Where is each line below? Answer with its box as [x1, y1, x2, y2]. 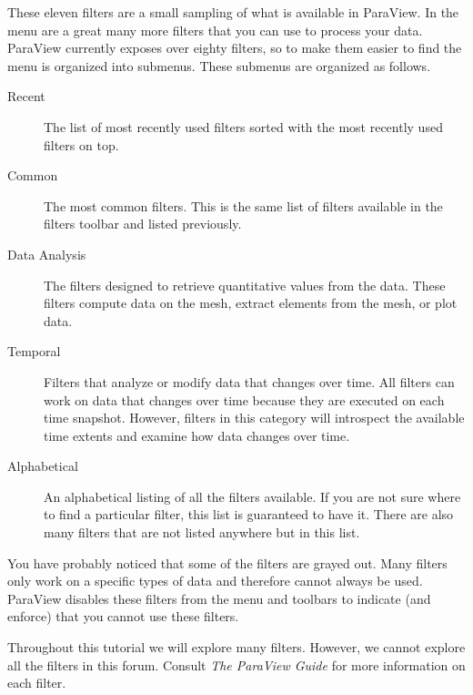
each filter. [7, 673, 66, 692]
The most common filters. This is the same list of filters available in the [44, 196, 443, 215]
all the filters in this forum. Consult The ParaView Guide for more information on [7, 655, 466, 674]
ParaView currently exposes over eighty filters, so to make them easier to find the [7, 38, 462, 57]
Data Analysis [7, 244, 86, 263]
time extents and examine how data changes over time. [44, 425, 350, 445]
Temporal [7, 342, 61, 361]
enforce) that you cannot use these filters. [7, 607, 239, 626]
